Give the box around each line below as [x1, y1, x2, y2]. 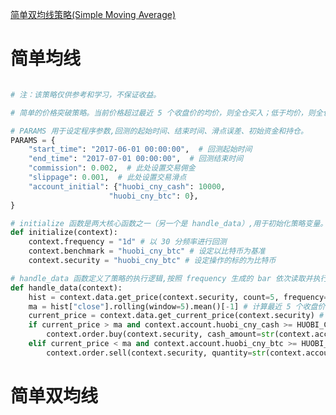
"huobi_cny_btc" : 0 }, [108, 191, 199, 201]
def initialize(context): [10, 228, 118, 238]
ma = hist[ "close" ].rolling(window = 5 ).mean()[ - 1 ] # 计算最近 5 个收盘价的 [28, 301, 333, 312]
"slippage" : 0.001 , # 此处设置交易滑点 [28, 173, 187, 183]
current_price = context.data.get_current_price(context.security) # [28, 311, 325, 321]
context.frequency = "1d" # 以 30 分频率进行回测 [28, 237, 227, 247]
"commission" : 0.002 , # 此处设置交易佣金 [28, 163, 196, 173]
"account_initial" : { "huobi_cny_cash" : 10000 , [28, 181, 226, 192]
